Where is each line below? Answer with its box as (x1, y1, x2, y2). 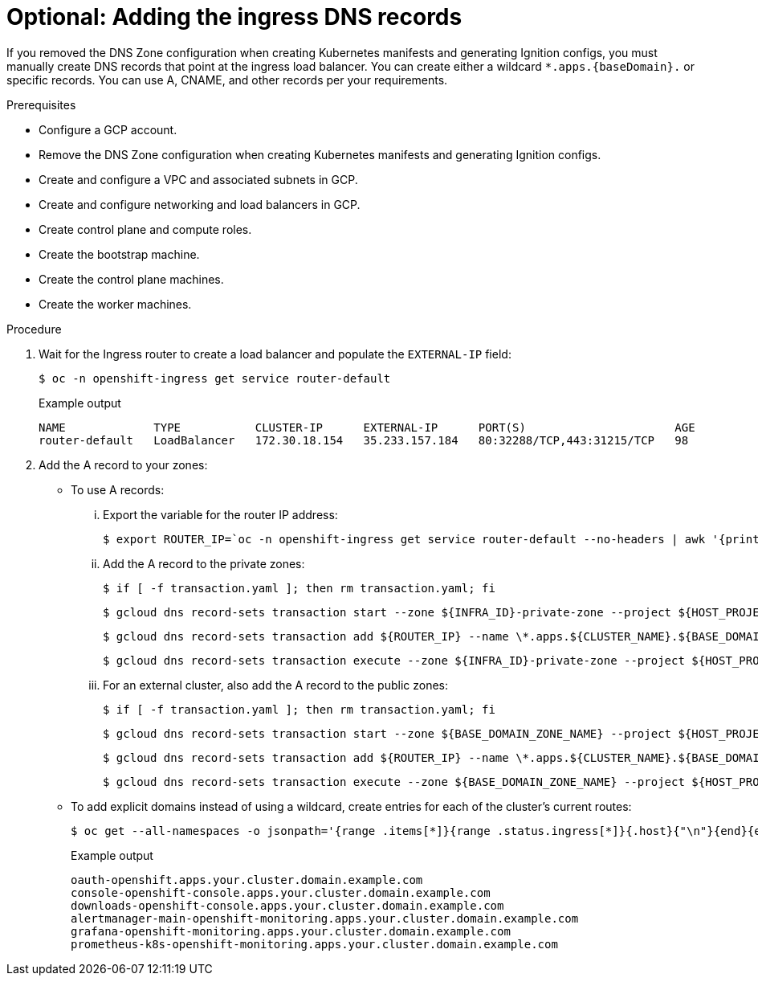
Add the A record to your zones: (39, 457, 208, 472)
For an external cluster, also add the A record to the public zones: (103, 677, 448, 692)
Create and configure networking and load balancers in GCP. (39, 197, 361, 211)
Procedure (6, 321, 62, 336)
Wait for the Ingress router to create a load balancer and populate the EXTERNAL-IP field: (39, 346, 511, 361)
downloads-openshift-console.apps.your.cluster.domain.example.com (71, 898, 504, 912)
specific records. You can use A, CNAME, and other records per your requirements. (6, 72, 448, 87)
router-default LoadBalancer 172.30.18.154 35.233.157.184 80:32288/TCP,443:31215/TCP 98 (39, 433, 689, 447)
